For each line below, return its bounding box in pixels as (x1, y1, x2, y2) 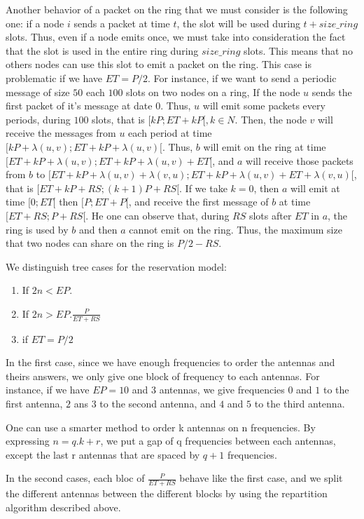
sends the (311, 84, 352, 99)
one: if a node (6, 15, 64, 30)
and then (78, 222, 118, 236)
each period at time (128, 126, 212, 140)
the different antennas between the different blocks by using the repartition (6, 486, 328, 501)
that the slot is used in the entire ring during (6, 43, 199, 58)
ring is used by (6, 222, 69, 236)
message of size (6, 84, 70, 99)
